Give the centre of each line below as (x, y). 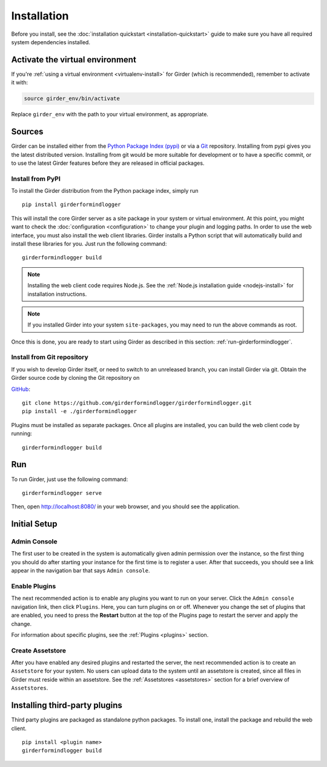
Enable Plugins (34, 586)
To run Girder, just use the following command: (70, 479)
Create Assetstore (39, 650)
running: (22, 434)
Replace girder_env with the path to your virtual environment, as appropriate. (110, 115)
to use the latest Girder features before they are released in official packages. (108, 163)
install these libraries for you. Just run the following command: (89, 244)
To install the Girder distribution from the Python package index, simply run (105, 191)
